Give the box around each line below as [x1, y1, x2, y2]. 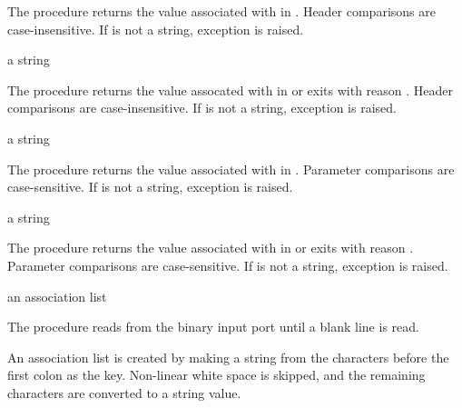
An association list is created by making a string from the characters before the [7, 347, 449, 366]
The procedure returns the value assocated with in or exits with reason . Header [7, 80, 454, 99]
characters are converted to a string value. [7, 383, 241, 402]
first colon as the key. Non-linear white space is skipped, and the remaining [7, 365, 426, 384]
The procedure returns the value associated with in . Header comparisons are [7, 2, 436, 20]
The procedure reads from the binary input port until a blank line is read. [7, 317, 419, 336]
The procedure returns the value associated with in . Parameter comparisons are [7, 159, 455, 178]
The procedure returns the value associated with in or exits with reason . [7, 238, 414, 257]
